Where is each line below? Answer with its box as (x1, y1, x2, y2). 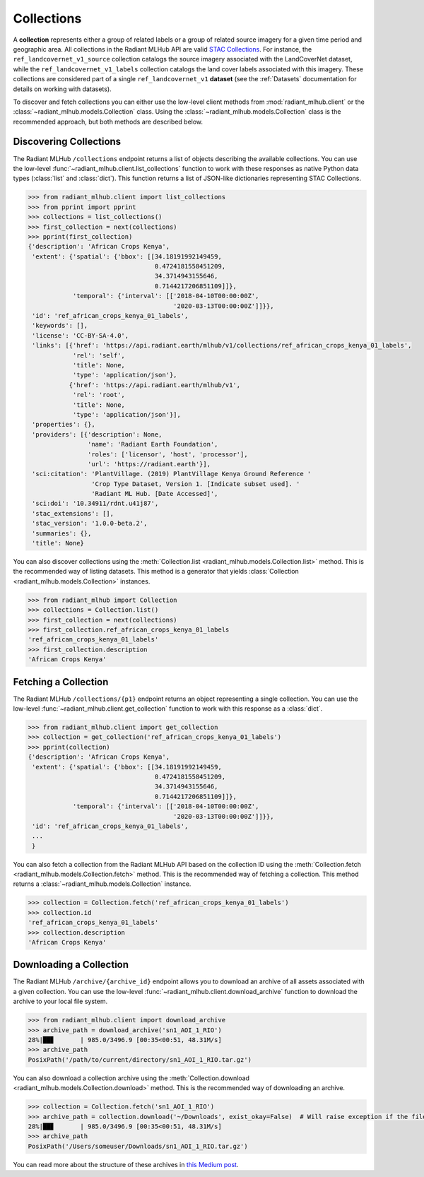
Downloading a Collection (13, 959, 129, 971)
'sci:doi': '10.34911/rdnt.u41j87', (32, 499, 159, 508)
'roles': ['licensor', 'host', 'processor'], (87, 450, 248, 459)
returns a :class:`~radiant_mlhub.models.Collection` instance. (13, 880, 192, 888)
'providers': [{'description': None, (32, 430, 163, 438)
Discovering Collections (13, 136, 122, 148)
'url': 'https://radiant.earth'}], (87, 460, 211, 468)
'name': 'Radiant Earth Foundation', (87, 440, 218, 449)
